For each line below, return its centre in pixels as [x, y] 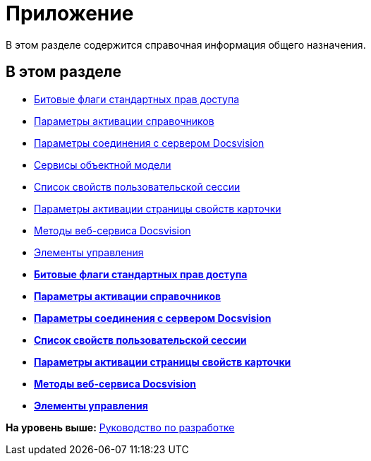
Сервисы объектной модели [103, 164]
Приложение [70, 13]
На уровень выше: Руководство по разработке [120, 427]
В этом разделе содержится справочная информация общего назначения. [186, 44]
